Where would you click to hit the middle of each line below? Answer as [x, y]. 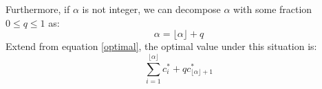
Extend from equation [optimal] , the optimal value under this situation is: [161, 46]
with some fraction [273, 9]
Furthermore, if [38, 9]
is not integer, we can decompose [151, 9]
